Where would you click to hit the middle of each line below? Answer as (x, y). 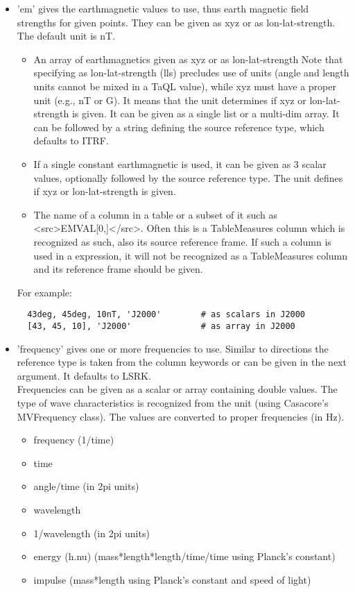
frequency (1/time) (74, 440)
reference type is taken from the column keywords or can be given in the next (182, 362)
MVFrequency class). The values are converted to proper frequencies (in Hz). (181, 416)
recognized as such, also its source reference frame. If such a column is (182, 241)
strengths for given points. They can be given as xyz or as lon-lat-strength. (176, 22)
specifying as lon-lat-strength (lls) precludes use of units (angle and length (191, 73)
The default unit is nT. (66, 36)
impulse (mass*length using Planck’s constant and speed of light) (172, 579)
